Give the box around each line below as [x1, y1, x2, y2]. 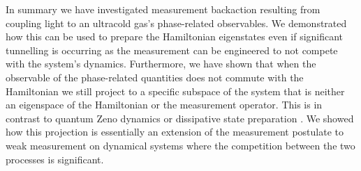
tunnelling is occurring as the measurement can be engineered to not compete [6, 42, 338, 57]
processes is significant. [6, 152, 104, 166]
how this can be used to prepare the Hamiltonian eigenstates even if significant [6, 29, 344, 44]
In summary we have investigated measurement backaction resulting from [6, 2, 321, 16]
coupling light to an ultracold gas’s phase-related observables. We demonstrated [6, 15, 347, 30]
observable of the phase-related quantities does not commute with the [6, 70, 304, 84]
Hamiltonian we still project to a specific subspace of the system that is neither [6, 83, 345, 98]
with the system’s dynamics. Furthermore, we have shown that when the [6, 56, 316, 71]
